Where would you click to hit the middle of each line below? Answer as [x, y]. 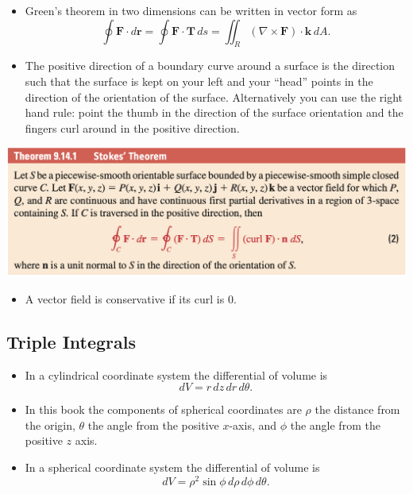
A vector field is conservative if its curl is [125, 298]
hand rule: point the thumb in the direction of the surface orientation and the [214, 112]
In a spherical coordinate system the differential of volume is [172, 467]
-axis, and [253, 425]
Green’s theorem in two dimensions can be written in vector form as [191, 10]
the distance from [357, 409]
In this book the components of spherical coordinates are [163, 409]
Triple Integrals [71, 341]
